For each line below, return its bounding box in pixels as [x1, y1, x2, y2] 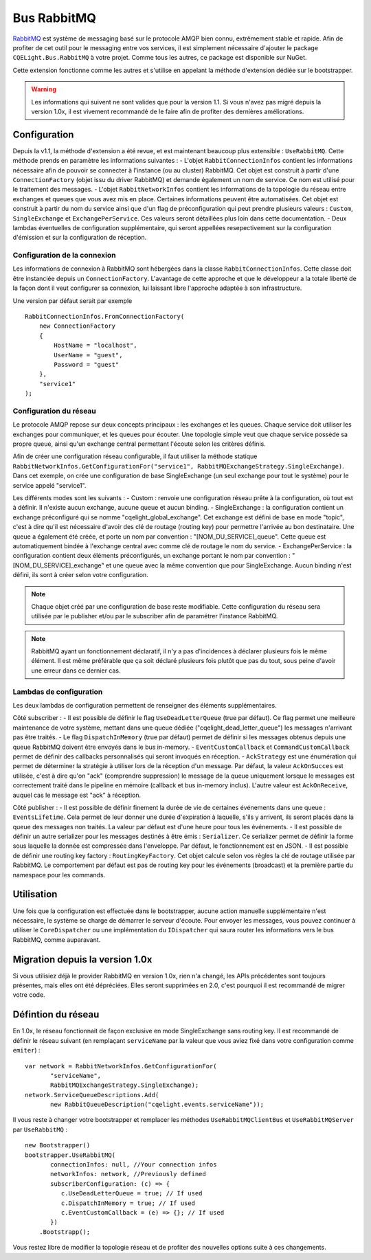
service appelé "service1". [12, 481, 87, 489]
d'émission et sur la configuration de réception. [12, 234, 147, 242]
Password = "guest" [54, 361, 120, 368]
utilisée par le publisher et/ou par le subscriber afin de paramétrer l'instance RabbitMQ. [31, 612, 278, 620]
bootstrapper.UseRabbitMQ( [25, 1151, 116, 1159]
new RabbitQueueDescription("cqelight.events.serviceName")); [50, 1101, 265, 1109]
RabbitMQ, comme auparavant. [12, 935, 101, 944]
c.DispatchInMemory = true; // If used [60, 1199, 196, 1207]
